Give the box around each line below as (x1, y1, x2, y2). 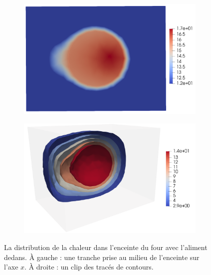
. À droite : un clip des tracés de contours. (24, 262, 154, 272)
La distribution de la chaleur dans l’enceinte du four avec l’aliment (4, 242, 208, 252)
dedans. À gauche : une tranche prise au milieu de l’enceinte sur (4, 252, 200, 262)
